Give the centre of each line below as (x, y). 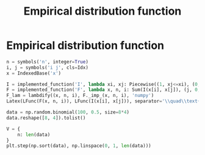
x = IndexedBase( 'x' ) (34, 73)
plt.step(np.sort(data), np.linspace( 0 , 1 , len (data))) (79, 146)
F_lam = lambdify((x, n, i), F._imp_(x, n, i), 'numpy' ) (80, 96)
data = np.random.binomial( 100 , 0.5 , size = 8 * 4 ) (68, 112)
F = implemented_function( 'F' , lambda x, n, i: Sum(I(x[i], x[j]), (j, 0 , (103, 90)
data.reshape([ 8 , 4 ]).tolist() (46, 118)
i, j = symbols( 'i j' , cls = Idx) (47, 67)
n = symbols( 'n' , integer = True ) (47, 62)
